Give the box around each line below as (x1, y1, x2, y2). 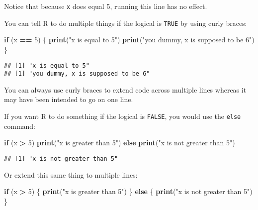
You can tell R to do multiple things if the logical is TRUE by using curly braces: (4, 17, 247, 28)
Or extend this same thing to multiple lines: (4, 169, 138, 180)
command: (4, 120, 35, 131)
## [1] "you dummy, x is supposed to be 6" (4, 70, 150, 78)
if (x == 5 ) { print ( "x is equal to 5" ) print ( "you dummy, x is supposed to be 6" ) (4, 34, 255, 45)
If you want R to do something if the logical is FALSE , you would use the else (4, 111, 241, 121)
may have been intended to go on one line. (4, 94, 133, 105)
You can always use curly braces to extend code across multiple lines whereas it (4, 84, 247, 95)
